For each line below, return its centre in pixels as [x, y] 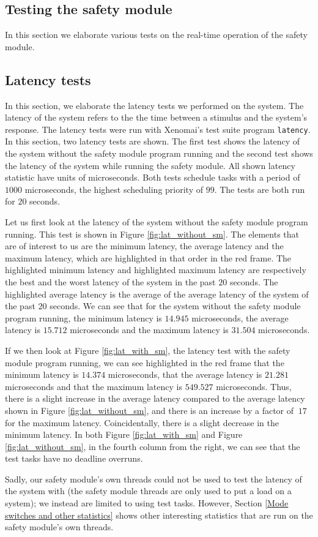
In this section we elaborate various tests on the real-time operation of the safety [156, 35]
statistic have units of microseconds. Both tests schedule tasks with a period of [153, 177]
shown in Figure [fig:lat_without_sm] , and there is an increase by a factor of [150, 410]
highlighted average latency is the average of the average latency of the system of [157, 294]
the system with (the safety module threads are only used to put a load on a [148, 491]
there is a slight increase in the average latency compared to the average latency [155, 398]
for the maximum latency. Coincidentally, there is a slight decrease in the [142, 422]
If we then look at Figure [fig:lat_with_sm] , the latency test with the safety [148, 350]
